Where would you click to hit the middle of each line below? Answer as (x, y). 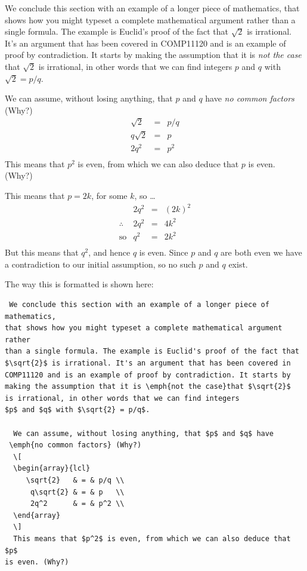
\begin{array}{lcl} (52, 469)
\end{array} (37, 515)
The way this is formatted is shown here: (79, 284)
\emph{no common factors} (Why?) (75, 445)
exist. (238, 264)
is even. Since (164, 252)
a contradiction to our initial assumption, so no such (100, 264)
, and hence (109, 252)
